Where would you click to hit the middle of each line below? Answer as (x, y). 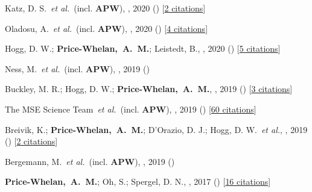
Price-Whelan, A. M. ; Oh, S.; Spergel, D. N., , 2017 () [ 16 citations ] (138, 181)
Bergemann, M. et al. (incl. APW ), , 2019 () (90, 161)
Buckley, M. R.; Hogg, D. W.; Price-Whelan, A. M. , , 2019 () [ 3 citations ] (149, 89)
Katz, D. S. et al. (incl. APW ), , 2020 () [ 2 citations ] (105, 8)
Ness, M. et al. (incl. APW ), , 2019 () (77, 68)
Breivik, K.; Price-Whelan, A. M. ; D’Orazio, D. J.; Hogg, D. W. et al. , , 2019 (156, 129)
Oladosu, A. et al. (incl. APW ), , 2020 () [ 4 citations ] (107, 28)
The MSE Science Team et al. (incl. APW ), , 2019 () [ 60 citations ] (131, 109)
